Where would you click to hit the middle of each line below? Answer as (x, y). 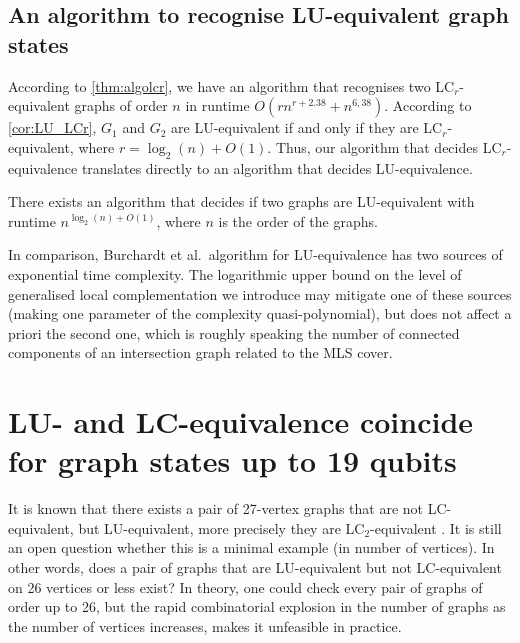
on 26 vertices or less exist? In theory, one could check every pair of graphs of (245, 586)
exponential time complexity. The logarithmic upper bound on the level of (235, 273)
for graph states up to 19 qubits (232, 460)
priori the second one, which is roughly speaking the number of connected (234, 332)
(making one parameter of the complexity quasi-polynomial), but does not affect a (260, 313)
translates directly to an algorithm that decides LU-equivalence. (277, 167)
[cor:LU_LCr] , (52, 127)
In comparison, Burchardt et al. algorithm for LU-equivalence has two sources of (255, 254)
